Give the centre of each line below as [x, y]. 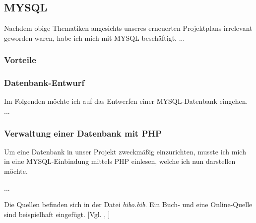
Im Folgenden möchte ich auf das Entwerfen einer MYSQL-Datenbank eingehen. [126, 101]
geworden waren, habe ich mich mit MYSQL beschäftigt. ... [95, 37]
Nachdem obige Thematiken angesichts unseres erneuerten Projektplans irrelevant [128, 28]
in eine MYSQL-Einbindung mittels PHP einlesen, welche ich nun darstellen [120, 161]
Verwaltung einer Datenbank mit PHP [83, 133]
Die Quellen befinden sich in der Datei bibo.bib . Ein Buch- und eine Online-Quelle [128, 204]
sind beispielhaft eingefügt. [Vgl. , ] [57, 214]
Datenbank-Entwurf [44, 83]
